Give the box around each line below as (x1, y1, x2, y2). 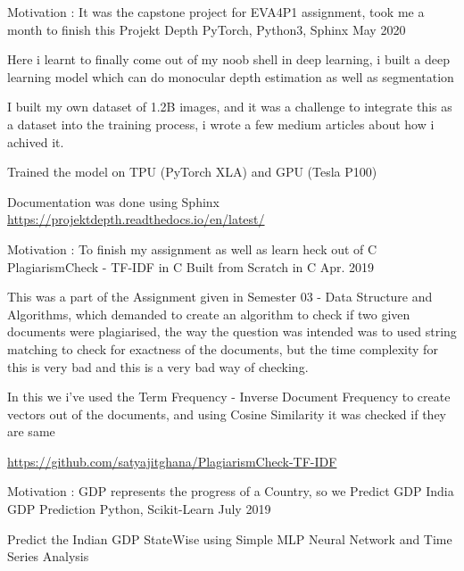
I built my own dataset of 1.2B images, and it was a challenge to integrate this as (7, 97, 452, 116)
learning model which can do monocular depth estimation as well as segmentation (7, 67, 454, 86)
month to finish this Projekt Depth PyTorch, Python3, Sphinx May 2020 (7, 20, 406, 38)
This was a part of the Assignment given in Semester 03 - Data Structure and (7, 287, 433, 306)
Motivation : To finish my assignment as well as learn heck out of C (7, 239, 377, 258)
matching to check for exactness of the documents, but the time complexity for (7, 339, 438, 358)
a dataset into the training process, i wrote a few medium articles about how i (7, 114, 435, 133)
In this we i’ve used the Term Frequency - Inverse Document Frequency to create (7, 387, 451, 406)
